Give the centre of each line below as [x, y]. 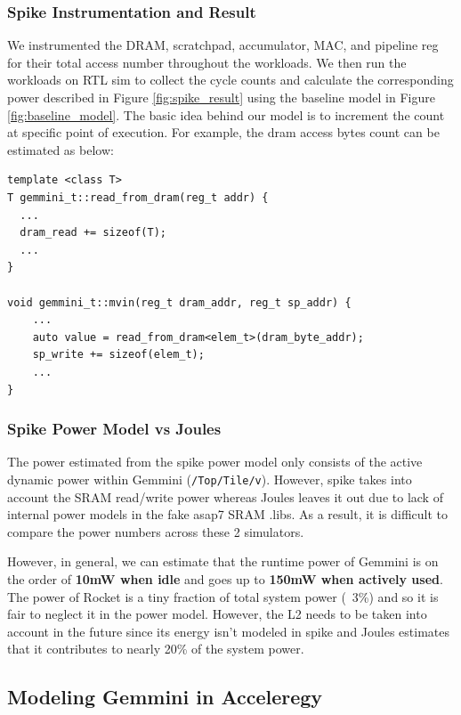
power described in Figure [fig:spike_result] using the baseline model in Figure [221, 97]
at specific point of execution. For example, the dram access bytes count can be [223, 132]
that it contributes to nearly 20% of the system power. [156, 649]
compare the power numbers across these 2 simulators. [156, 531]
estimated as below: [61, 149]
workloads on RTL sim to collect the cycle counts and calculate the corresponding [230, 80]
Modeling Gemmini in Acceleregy [165, 697]
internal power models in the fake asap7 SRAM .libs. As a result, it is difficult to [228, 514]
